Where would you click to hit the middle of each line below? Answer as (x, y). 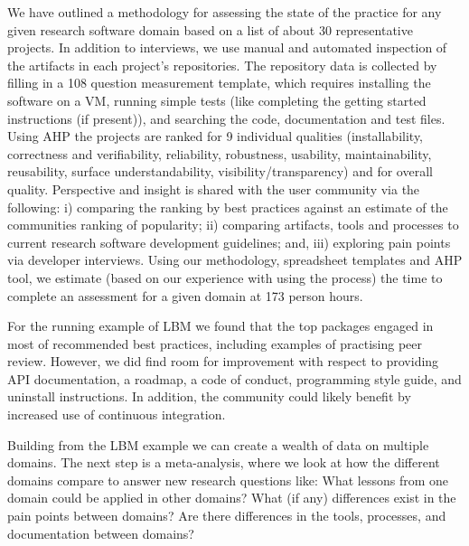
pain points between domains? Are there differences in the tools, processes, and (227, 516)
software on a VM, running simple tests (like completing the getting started (217, 100)
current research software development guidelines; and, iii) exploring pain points (229, 242)
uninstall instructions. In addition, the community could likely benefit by (209, 396)
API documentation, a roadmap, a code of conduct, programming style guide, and (234, 378)
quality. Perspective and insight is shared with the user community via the (214, 188)
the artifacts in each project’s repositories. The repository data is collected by (222, 65)
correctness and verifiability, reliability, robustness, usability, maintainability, (220, 153)
